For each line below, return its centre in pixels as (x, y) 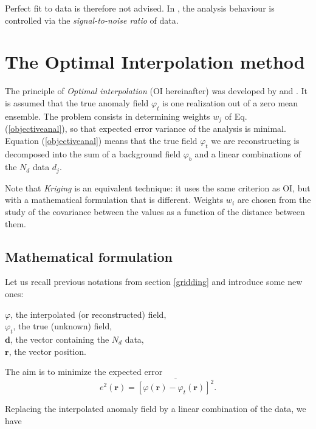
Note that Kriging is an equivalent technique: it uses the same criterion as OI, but (158, 187)
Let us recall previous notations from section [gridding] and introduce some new (154, 282)
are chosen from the (274, 200)
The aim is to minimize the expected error (84, 372)
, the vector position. (47, 351)
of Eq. (236, 116)
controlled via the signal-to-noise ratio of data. (92, 20)
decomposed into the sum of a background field (93, 153)
